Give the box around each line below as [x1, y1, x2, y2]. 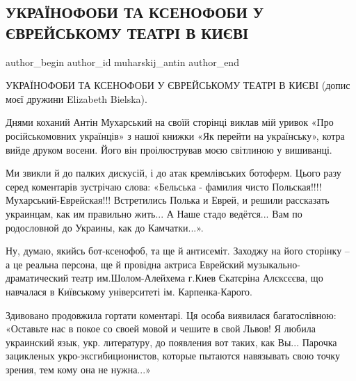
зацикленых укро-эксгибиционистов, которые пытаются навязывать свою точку [6, 348, 340, 363]
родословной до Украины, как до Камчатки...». [6, 220, 204, 234]
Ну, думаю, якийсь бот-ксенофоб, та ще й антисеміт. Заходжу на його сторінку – [6, 243, 350, 258]
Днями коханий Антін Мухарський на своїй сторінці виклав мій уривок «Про [6, 115, 334, 129]
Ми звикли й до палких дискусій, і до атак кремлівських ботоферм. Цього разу [6, 165, 341, 180]
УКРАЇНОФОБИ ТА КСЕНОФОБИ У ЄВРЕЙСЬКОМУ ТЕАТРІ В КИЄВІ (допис [6, 78, 350, 92]
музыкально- [247, 257, 300, 271]
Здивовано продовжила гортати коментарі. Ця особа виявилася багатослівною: [6, 307, 337, 322]
